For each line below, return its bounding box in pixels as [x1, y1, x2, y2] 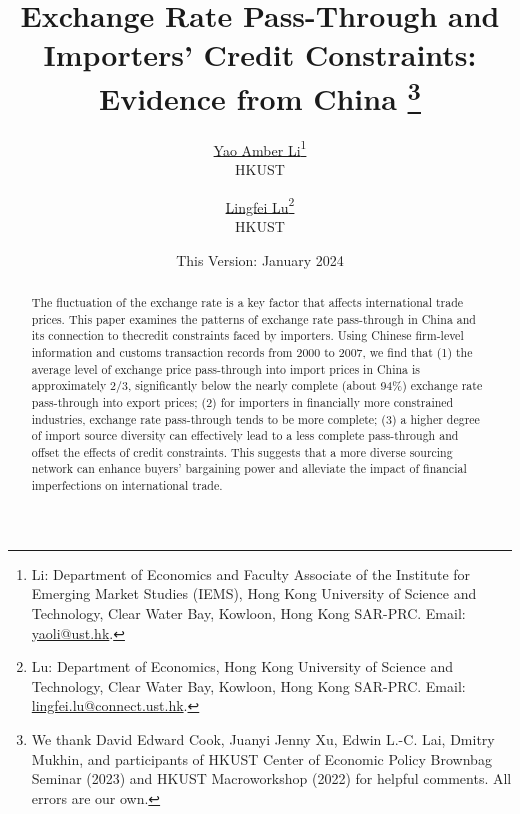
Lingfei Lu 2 [225, 193, 295, 217]
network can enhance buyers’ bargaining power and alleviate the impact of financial [31, 460, 467, 477]
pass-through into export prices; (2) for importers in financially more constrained [31, 393, 454, 410]
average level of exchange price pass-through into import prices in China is [31, 360, 420, 377]
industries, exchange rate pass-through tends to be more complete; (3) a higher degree [31, 410, 480, 427]
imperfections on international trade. [31, 477, 223, 494]
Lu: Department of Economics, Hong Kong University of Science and [31, 656, 453, 677]
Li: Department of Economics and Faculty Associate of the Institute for [31, 563, 471, 584]
